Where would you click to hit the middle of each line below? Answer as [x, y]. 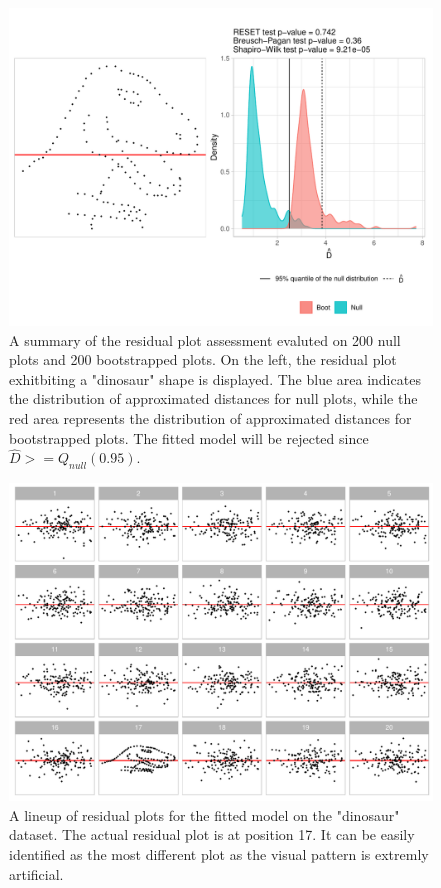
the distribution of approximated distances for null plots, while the [213, 398]
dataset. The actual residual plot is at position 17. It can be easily [212, 834]
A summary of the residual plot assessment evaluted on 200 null [205, 339]
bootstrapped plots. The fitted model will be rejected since [189, 437]
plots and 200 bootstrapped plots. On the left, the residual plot [203, 359]
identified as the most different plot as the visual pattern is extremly [219, 853]
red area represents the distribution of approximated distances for [210, 417]
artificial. [36, 873]
